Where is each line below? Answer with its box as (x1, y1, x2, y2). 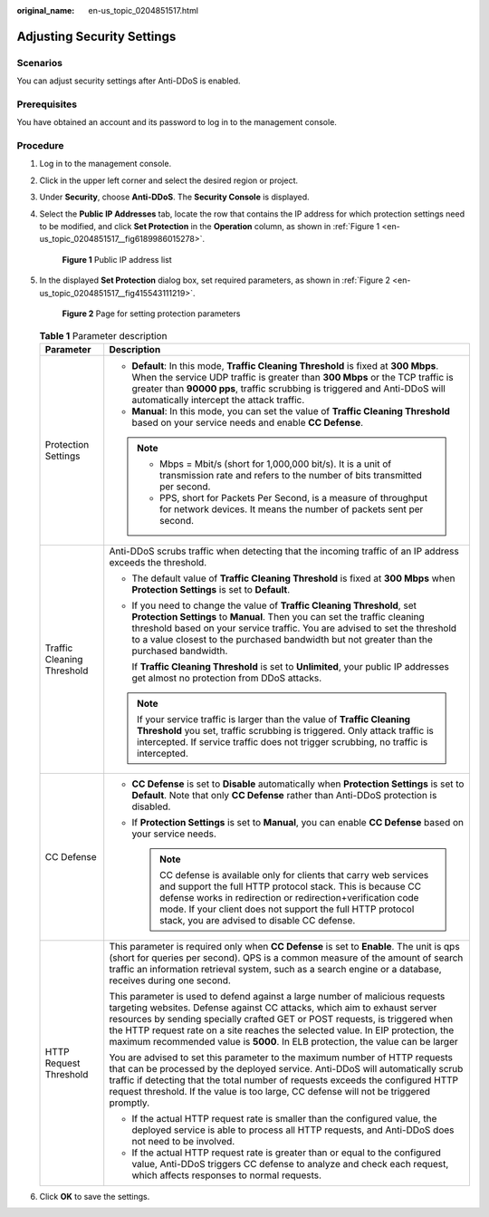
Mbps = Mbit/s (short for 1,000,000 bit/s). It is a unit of (158, 458, 392, 470)
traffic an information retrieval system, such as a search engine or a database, (109, 962, 443, 975)
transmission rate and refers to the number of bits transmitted (158, 468, 423, 481)
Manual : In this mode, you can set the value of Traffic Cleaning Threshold (131, 404, 450, 417)
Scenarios (16, 56, 63, 69)
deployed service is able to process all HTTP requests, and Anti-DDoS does (131, 1124, 455, 1136)
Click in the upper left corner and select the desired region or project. (39, 175, 299, 186)
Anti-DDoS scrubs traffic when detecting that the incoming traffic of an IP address (109, 545, 459, 557)
